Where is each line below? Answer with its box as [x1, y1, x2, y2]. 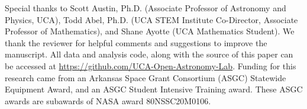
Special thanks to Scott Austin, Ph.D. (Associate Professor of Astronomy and [5, 2, 286, 14]
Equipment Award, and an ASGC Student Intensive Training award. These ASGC [5, 83, 303, 95]
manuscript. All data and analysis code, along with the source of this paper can [5, 48, 293, 60]
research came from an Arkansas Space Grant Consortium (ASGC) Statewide [5, 71, 286, 84]
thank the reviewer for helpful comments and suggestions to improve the [5, 36, 267, 49]
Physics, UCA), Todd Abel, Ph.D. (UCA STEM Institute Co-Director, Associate [5, 13, 298, 25]
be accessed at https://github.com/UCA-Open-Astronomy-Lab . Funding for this [5, 59, 296, 72]
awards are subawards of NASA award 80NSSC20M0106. [5, 94, 211, 107]
